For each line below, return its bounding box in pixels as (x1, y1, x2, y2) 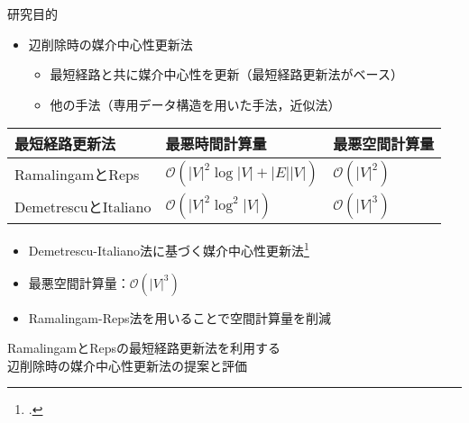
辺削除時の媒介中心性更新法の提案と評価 (7, 355, 247, 374)
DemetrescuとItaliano (14, 196, 152, 218)
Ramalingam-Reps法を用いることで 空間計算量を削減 (28, 308, 332, 327)
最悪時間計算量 (165, 133, 267, 155)
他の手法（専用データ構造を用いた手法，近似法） (50, 94, 341, 113)
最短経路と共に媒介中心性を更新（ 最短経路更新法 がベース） (50, 65, 403, 84)
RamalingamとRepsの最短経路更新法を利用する (7, 338, 281, 357)
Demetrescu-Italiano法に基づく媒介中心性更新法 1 (28, 238, 309, 260)
